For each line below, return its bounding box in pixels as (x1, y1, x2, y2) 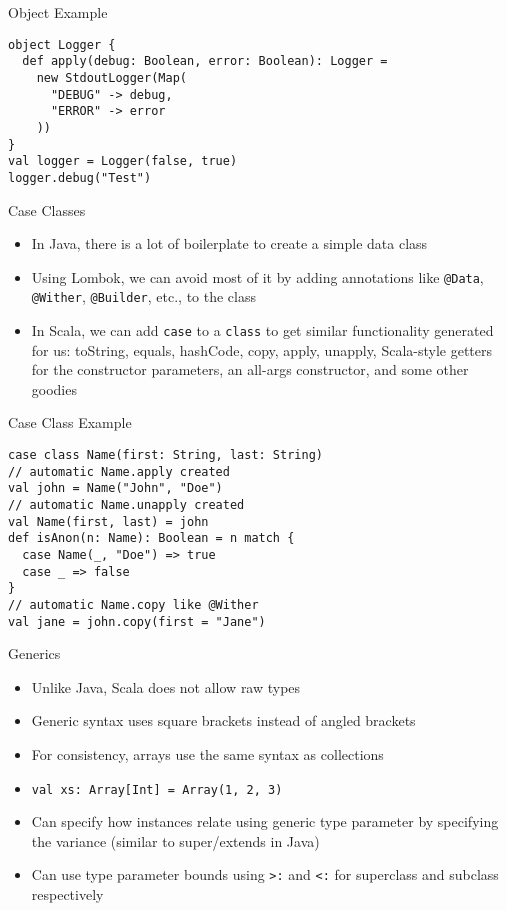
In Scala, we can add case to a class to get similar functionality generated (31, 320, 494, 340)
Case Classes (8, 199, 86, 220)
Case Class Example (8, 412, 132, 433)
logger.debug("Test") (8, 170, 152, 185)
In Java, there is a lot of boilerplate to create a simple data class (31, 233, 428, 254)
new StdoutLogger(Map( (36, 70, 187, 85)
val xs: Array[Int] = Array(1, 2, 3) (31, 782, 283, 797)
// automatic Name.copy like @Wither (8, 597, 259, 612)
